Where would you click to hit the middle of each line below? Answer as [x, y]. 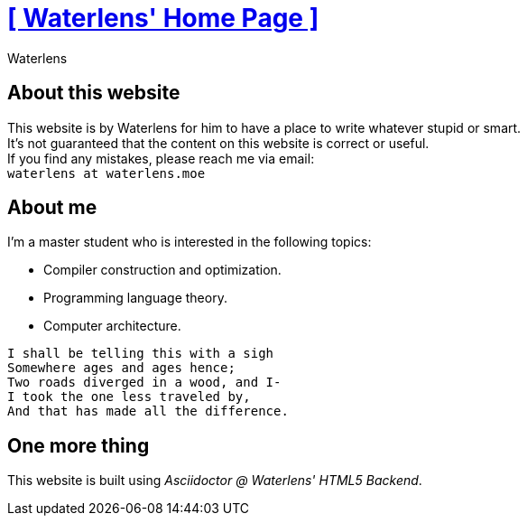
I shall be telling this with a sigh [141, 354]
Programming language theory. [135, 298]
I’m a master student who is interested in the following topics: [190, 242]
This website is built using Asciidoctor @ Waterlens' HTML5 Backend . [215, 481]
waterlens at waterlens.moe [106, 173]
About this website [94, 93]
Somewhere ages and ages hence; [121, 368]
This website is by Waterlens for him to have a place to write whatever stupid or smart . [264, 127]
